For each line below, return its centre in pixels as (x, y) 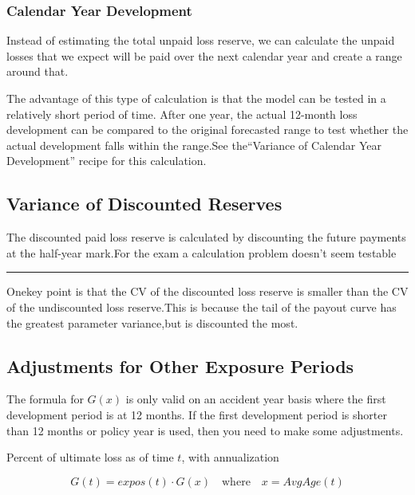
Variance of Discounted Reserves (144, 204)
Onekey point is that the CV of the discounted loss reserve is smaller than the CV (207, 291)
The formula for (45, 399)
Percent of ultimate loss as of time (90, 457)
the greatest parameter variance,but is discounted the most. (152, 322)
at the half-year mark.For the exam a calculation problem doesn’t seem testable (202, 252)
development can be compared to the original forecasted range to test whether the (207, 130)
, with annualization (230, 457)
